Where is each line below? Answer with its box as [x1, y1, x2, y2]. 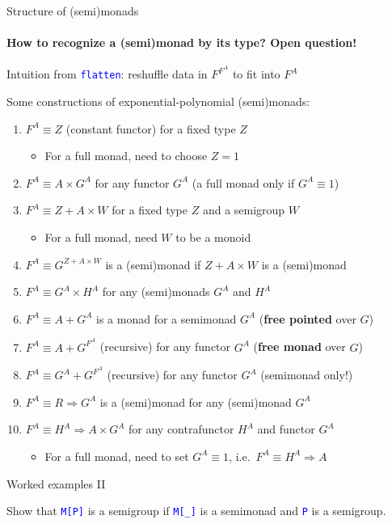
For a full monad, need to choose [44, 147, 208, 164]
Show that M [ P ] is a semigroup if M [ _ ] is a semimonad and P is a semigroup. [6, 502, 386, 519]
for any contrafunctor [129, 420, 234, 437]
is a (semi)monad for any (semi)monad [99, 393, 292, 410]
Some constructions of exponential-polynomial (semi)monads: [6, 93, 310, 110]
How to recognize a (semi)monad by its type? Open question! [6, 34, 357, 51]
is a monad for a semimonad [96, 310, 237, 327]
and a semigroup [202, 201, 285, 218]
